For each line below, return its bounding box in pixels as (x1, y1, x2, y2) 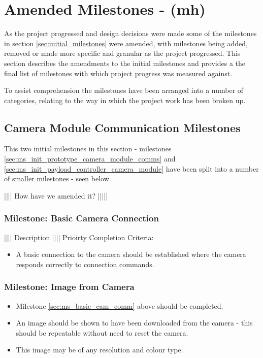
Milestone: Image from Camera (4, 280, 135, 293)
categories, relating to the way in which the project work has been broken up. (4, 94, 246, 105)
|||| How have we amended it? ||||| (4, 190, 108, 201)
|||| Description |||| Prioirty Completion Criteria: (4, 232, 154, 242)
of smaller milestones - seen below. (4, 173, 111, 184)
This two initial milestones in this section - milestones (4, 143, 172, 154)
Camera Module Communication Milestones (4, 119, 241, 135)
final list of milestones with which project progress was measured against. (4, 68, 233, 78)
